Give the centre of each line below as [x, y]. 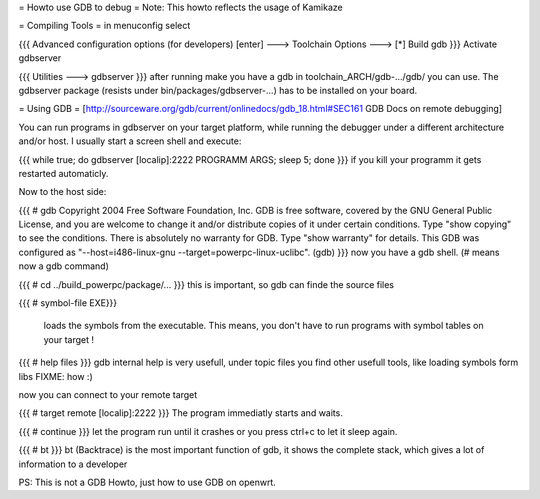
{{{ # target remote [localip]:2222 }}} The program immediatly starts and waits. [181, 413]
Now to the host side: [62, 192]
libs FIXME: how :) [56, 376]
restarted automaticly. [63, 173]
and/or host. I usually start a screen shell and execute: [130, 141]
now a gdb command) [64, 266]
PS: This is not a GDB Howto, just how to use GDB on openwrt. [147, 482]
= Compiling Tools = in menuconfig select [104, 26]
